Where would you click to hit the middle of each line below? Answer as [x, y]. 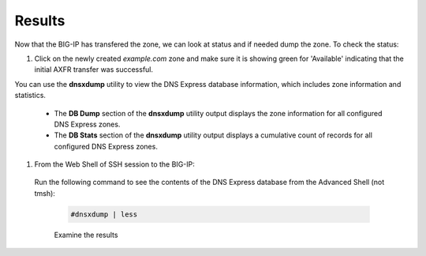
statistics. [30, 96]
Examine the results [86, 235]
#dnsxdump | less [104, 214]
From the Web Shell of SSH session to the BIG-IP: [114, 164]
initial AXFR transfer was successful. [94, 70]
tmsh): [45, 193]
